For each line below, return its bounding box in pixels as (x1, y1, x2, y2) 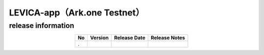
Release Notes (151, 34, 185, 41)
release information (9, 21, 74, 30)
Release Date (114, 34, 146, 41)
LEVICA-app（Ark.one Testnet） (9, 7, 144, 18)
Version (90, 34, 109, 41)
